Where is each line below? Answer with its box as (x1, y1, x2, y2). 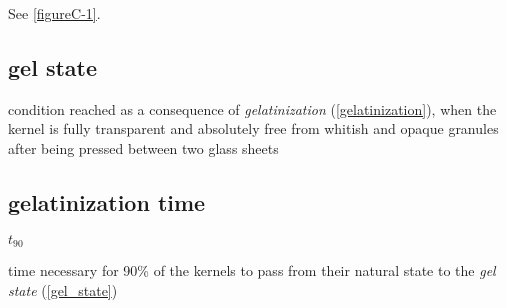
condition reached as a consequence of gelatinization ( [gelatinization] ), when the (8, 98, 497, 119)
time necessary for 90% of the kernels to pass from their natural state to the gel (8, 260, 496, 281)
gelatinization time (8, 186, 206, 217)
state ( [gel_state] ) (8, 279, 118, 300)
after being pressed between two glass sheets (8, 137, 279, 158)
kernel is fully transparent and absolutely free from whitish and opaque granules (8, 118, 499, 139)
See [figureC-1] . (8, 3, 101, 23)
